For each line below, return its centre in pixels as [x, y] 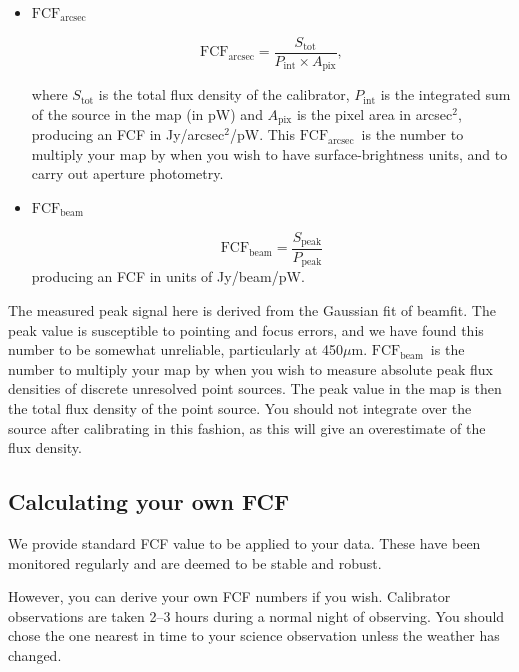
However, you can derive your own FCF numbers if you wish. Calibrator [229, 596]
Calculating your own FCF [149, 501]
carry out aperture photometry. [127, 173]
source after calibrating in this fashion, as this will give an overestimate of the [247, 427]
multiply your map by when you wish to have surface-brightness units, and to [269, 153]
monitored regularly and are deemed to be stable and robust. [195, 562]
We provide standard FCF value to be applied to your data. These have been [244, 543]
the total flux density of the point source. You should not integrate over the [240, 408]
